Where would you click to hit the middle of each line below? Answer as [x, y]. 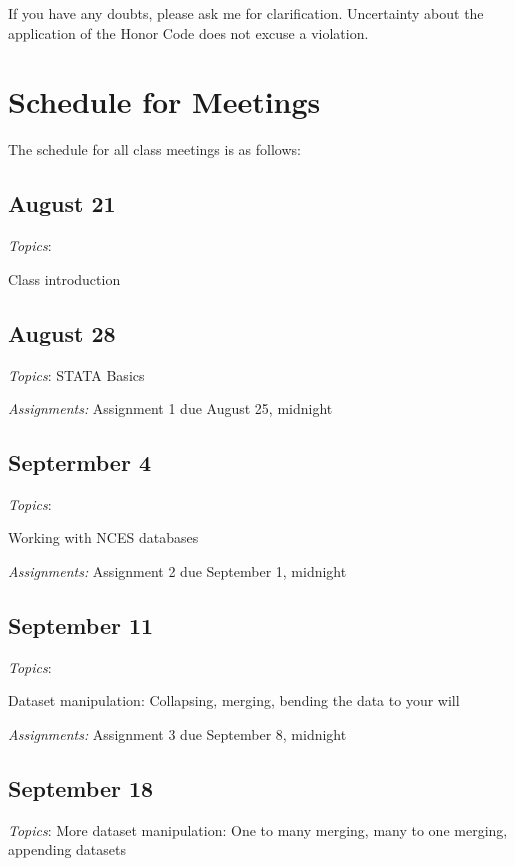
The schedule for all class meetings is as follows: [154, 149]
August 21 [62, 203]
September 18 [81, 788]
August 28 [62, 332]
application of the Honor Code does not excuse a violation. [188, 32]
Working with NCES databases [103, 537]
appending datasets [67, 849]
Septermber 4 [79, 462]
